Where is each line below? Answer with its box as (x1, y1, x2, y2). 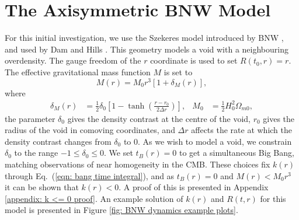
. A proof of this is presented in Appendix (119, 181, 269, 193)
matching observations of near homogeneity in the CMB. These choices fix (5, 158, 270, 170)
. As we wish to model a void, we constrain (138, 135, 292, 147)
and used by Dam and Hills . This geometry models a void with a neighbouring (5, 43, 288, 55)
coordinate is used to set (150, 54, 238, 67)
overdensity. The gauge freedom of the (5, 54, 141, 67)
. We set (104, 146, 133, 159)
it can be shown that (5, 181, 79, 193)
